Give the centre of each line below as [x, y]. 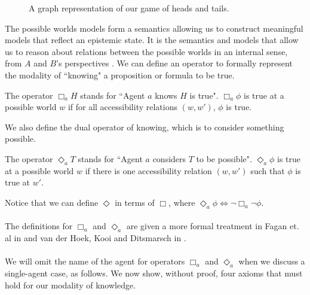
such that [268, 170]
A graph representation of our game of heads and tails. [129, 8]
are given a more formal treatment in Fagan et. [213, 226]
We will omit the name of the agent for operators [95, 261]
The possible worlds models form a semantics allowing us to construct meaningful [154, 28]
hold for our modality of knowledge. [70, 285]
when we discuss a [272, 261]
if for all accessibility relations [122, 107]
